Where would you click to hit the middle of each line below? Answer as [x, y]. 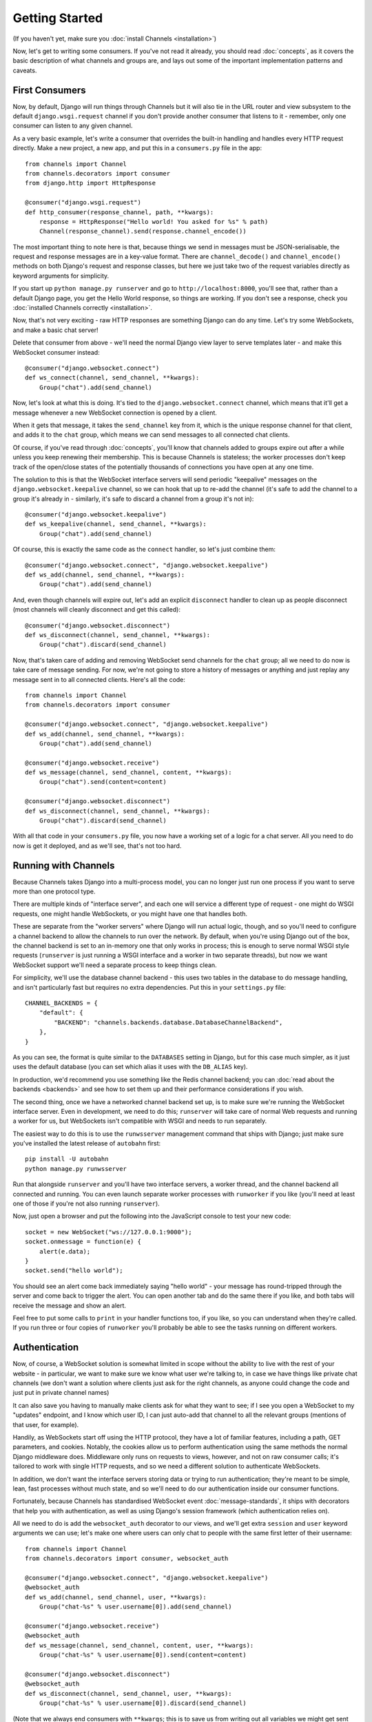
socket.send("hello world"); [74, 1270]
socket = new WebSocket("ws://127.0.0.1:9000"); [108, 1232]
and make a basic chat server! [56, 330]
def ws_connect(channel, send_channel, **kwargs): [112, 378]
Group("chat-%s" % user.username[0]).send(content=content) [143, 1655]
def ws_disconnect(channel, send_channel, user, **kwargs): [128, 1693]
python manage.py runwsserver [76, 1169]
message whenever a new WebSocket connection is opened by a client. [115, 413]
